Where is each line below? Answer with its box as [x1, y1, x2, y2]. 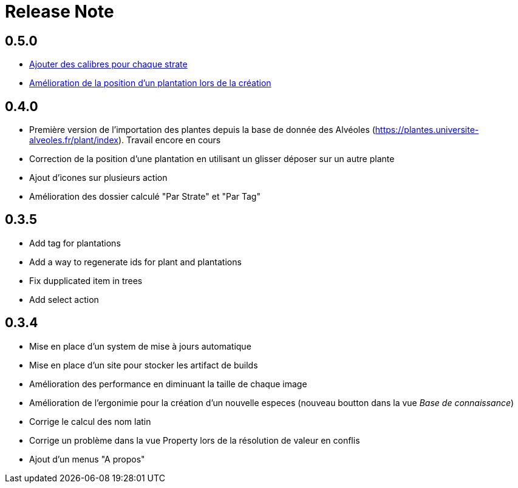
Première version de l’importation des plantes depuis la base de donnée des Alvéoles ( [29, 124, 375, 135]
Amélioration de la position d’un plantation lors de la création [29, 78, 271, 89]
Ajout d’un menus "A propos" [29, 453, 145, 464]
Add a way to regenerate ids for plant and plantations [29, 256, 242, 267]
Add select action [29, 294, 99, 305]
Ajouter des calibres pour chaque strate [29, 59, 188, 70]
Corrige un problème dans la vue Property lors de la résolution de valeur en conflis [29, 435, 360, 446]
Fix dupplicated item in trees [29, 275, 143, 286]
